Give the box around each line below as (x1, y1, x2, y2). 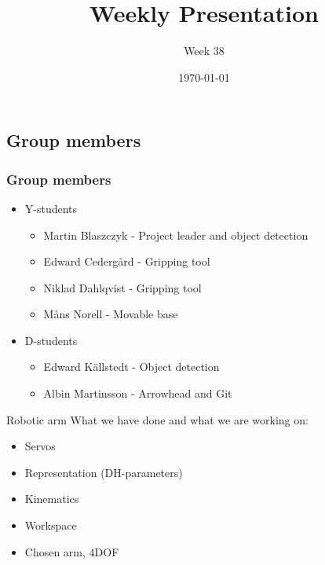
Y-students (24, 200, 78, 216)
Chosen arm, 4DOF (24, 543, 119, 559)
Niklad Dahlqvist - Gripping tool (43, 279, 202, 295)
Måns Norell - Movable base (43, 306, 178, 322)
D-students (24, 332, 78, 348)
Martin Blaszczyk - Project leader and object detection (43, 226, 309, 243)
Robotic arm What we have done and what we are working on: (6, 411, 309, 427)
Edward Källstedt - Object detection (43, 358, 220, 375)
